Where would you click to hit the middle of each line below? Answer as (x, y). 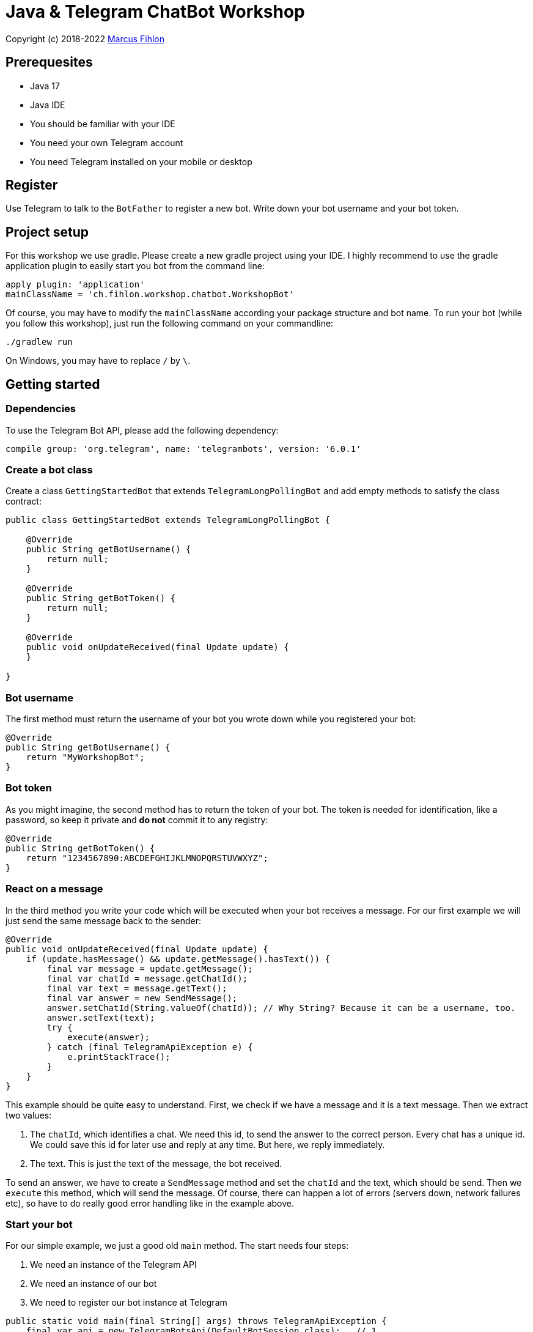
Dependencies (41, 409)
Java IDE (48, 105)
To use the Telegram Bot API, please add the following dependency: (142, 430)
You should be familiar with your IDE (103, 124)
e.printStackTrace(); (119, 1056)
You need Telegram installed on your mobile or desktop (141, 161)
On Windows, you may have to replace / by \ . (98, 361)
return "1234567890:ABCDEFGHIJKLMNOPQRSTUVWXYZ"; (147, 858)
